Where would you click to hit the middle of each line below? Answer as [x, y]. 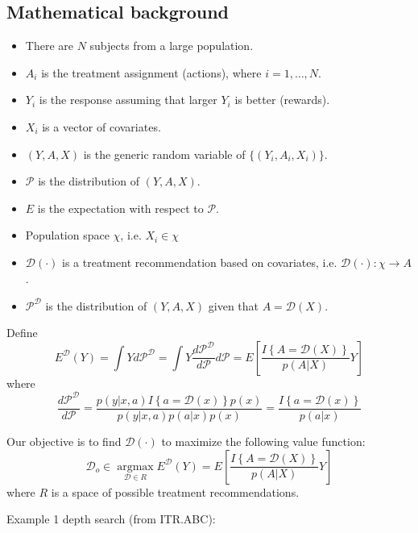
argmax [135, 466]
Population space [67, 235]
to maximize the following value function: [263, 441]
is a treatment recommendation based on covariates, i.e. [200, 262]
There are [49, 46]
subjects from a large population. [172, 46]
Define [22, 333]
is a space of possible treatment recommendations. [175, 491]
